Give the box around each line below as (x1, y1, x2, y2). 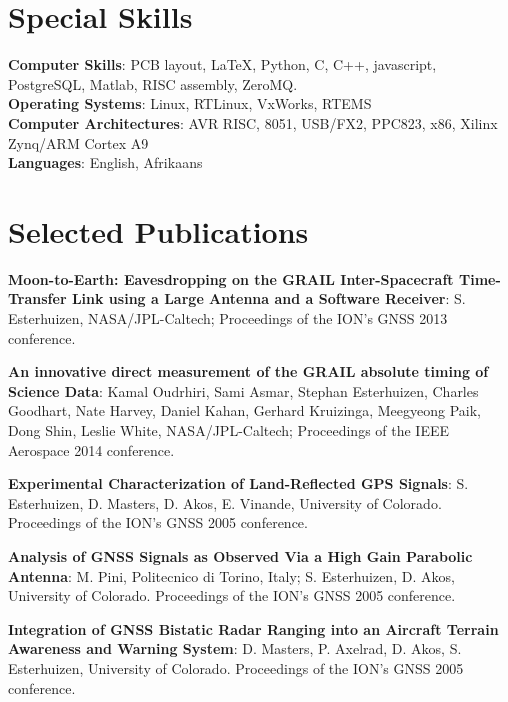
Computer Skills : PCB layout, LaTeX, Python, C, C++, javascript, (8, 54, 437, 75)
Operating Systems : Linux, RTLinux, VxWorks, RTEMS (8, 93, 372, 114)
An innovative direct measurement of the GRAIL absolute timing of (8, 361, 489, 382)
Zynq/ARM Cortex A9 (8, 132, 149, 153)
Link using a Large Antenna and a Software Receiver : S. (71, 288, 466, 309)
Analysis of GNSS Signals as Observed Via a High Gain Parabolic (8, 545, 473, 566)
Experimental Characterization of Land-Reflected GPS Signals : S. (8, 473, 469, 494)
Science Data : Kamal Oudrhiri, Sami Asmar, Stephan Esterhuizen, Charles (8, 380, 479, 401)
